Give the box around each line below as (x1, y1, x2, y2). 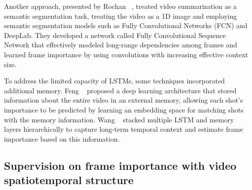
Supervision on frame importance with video (4, 157, 237, 173)
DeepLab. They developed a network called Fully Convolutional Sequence (4, 30, 226, 40)
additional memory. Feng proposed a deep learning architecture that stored (4, 85, 237, 95)
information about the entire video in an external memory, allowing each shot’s (4, 95, 243, 105)
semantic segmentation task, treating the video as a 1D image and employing (4, 10, 237, 21)
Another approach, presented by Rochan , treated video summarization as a (4, 1, 237, 11)
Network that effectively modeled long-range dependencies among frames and (4, 39, 237, 50)
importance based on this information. (4, 133, 120, 144)
